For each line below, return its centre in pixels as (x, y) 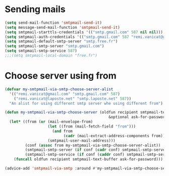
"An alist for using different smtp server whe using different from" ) (86, 103)
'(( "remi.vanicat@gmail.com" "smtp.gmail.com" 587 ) (65, 94)
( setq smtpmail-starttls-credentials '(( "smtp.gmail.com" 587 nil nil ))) (84, 32)
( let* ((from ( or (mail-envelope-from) (51, 122)
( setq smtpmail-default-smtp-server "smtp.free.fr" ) (61, 41)
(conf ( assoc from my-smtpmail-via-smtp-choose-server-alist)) (93, 145)
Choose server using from (61, 76)
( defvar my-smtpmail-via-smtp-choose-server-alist (59, 89)
